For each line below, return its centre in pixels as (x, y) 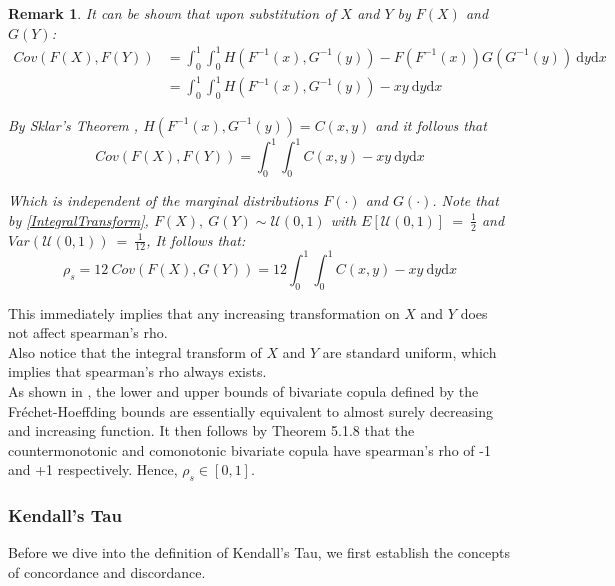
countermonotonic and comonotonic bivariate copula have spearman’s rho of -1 (249, 449)
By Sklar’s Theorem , (73, 124)
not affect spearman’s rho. (88, 332)
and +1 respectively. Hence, (93, 469)
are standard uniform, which (409, 351)
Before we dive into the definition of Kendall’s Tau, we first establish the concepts (259, 552)
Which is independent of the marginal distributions (163, 200)
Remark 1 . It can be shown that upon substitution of (172, 13)
